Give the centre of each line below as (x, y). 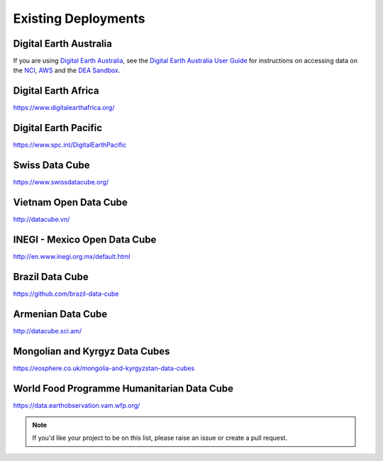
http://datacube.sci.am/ (48, 331)
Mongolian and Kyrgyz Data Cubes (91, 351)
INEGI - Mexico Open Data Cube (85, 239)
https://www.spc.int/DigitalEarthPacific (70, 145)
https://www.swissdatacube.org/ (61, 182)
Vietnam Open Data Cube (70, 202)
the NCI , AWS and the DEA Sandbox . (67, 70)
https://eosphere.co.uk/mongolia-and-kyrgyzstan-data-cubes (104, 368)
